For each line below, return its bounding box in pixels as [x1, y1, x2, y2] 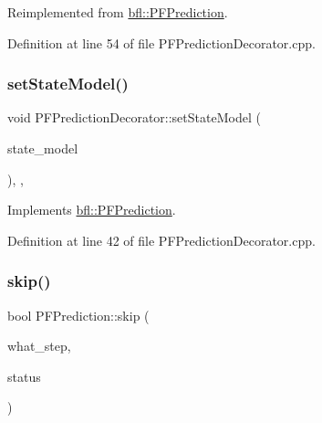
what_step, [7, 336, 71, 355]
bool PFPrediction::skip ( [7, 305, 150, 324]
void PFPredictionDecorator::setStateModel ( [7, 108, 261, 127]
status [7, 366, 41, 386]
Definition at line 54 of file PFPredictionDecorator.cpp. [7, 33, 316, 52]
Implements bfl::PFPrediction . [7, 200, 176, 219]
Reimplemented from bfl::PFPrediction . [7, 3, 228, 21]
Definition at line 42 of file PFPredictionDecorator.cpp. [7, 230, 316, 249]
